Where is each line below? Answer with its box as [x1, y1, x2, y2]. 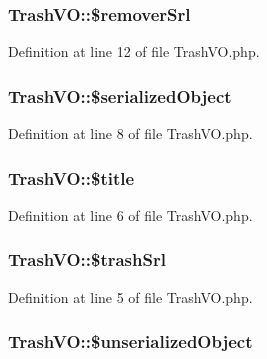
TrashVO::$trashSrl [8, 247, 166, 272]
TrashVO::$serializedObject [8, 83, 232, 108]
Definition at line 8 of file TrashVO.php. [8, 123, 253, 144]
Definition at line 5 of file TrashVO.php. [8, 286, 253, 307]
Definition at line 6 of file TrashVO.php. [8, 204, 253, 225]
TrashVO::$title [8, 165, 135, 190]
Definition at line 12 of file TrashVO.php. [8, 41, 260, 62]
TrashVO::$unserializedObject [8, 329, 253, 354]
